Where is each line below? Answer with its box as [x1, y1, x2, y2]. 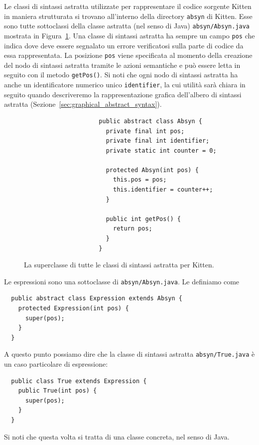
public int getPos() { [106, 215, 181, 222]
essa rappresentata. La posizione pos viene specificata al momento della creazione [4, 50, 253, 60]
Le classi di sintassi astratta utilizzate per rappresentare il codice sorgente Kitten [4, 1, 252, 11]
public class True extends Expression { [11, 377, 147, 385]
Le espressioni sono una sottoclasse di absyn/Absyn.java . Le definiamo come [4, 276, 240, 286]
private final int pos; [106, 127, 185, 135]
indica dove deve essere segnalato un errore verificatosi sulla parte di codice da [4, 40, 244, 50]
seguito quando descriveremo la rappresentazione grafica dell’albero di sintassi [4, 89, 242, 99]
